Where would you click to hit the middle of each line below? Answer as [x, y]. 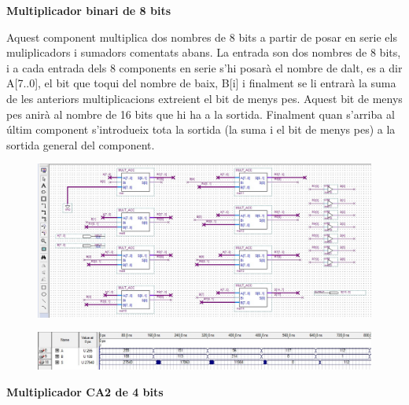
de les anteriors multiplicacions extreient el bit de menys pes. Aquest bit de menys [204, 98]
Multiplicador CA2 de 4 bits [85, 391]
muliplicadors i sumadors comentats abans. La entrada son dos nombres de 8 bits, [204, 52]
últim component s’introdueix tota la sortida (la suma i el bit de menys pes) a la [201, 129]
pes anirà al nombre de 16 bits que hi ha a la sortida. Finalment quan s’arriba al [201, 114]
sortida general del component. [81, 144]
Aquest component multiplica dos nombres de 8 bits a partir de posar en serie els [202, 37]
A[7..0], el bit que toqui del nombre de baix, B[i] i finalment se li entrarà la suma [201, 83]
